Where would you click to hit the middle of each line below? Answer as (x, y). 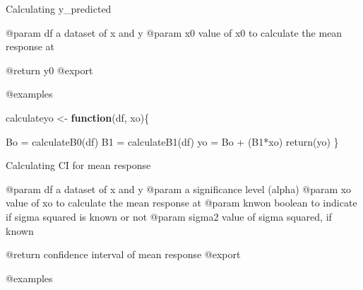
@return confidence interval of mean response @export (123, 254)
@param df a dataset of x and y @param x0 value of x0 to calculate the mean (174, 32)
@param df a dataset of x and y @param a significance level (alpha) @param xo (179, 188)
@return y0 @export (49, 70)
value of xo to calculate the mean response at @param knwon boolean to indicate (181, 203)
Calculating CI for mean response (78, 165)
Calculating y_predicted (59, 8)
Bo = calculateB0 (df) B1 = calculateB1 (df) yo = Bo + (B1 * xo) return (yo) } (172, 141)
